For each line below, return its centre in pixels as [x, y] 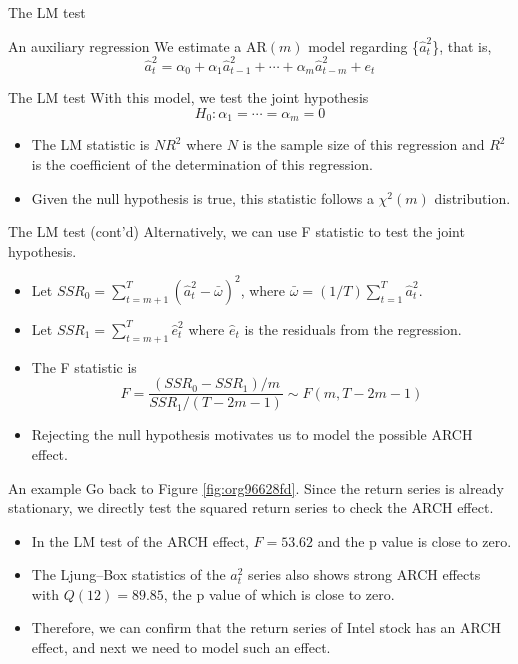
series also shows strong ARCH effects [364, 574]
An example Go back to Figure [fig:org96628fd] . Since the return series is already [256, 487]
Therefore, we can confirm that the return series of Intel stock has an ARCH [266, 627]
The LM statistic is [90, 144]
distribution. [472, 197]
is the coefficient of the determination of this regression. [202, 164]
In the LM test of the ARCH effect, [140, 540]
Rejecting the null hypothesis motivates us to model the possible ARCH [252, 434]
